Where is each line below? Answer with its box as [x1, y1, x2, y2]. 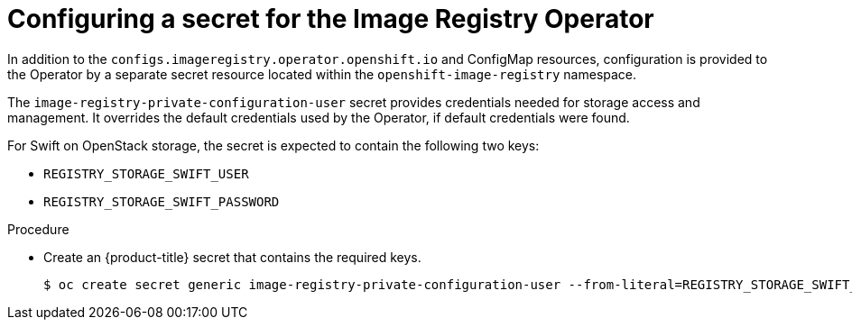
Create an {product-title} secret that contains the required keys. [43, 249, 421, 265]
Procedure [7, 221, 69, 237]
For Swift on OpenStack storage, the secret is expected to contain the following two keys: [7, 137, 540, 153]
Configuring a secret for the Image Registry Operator [7, 4, 654, 34]
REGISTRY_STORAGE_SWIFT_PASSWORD [43, 194, 280, 209]
